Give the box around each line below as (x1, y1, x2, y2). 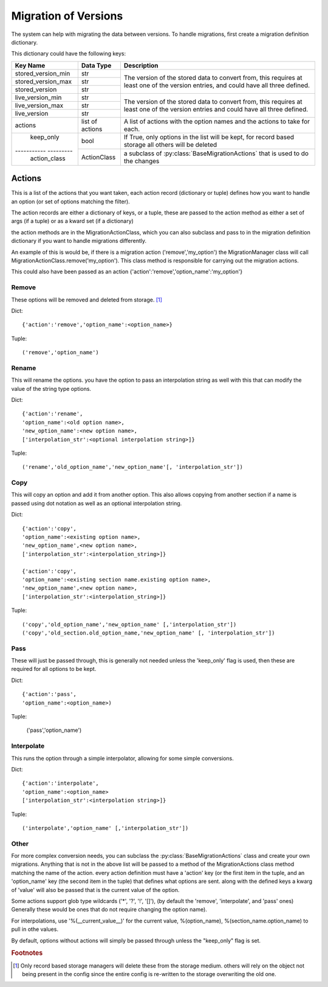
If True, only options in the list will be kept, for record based (123, 133, 295, 141)
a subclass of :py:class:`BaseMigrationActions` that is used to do (123, 149, 309, 158)
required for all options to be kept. (11, 666, 97, 673)
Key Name (15, 61, 46, 69)
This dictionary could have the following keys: (11, 50, 126, 57)
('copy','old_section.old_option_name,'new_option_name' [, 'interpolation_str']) (22, 629, 275, 636)
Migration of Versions (11, 9, 123, 23)
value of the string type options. (11, 385, 91, 392)
